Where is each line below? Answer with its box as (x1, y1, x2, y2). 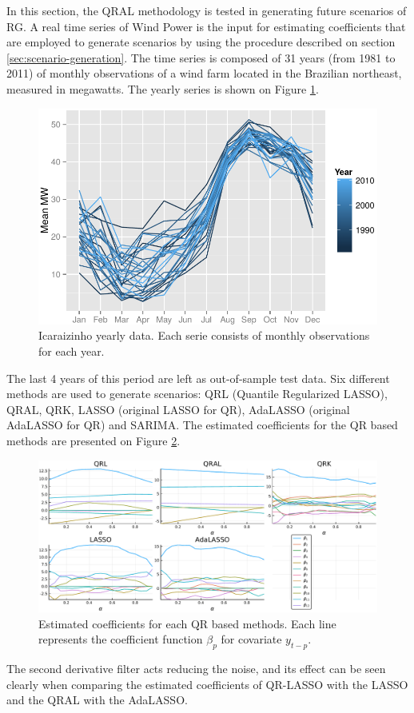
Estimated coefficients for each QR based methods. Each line (38, 615, 336, 631)
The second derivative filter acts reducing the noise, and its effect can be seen (6, 660, 386, 677)
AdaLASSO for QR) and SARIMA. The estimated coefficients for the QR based (6, 416, 398, 433)
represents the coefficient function (38, 631, 203, 647)
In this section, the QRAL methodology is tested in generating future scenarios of (6, 2, 407, 18)
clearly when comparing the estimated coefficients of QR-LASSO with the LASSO (6, 675, 408, 692)
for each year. (38, 343, 105, 360)
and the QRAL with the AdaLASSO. (6, 691, 188, 708)
